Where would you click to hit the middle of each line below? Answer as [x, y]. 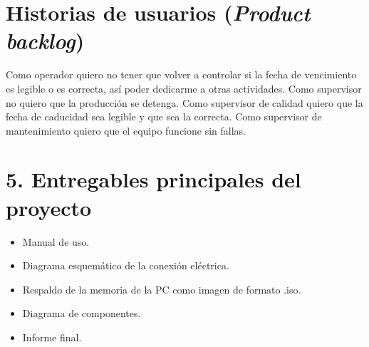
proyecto [49, 207]
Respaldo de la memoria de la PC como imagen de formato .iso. [162, 289]
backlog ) [45, 41]
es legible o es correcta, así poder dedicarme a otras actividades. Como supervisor [184, 88]
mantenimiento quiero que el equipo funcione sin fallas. [126, 130]
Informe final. [52, 337]
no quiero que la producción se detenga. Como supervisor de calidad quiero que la [184, 102]
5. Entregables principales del [154, 179]
